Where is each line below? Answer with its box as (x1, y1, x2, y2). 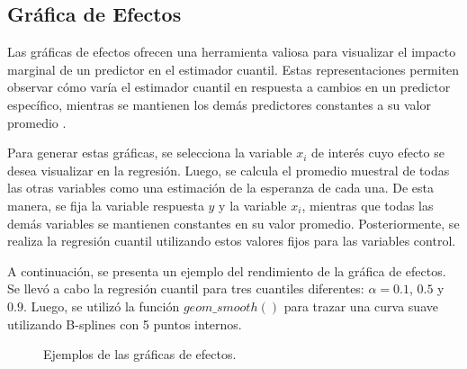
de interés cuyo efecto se (311, 143, 445, 162)
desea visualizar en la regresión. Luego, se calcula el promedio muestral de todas (7, 160, 450, 179)
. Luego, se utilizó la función (22, 296, 180, 315)
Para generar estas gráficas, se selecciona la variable (7, 143, 292, 162)
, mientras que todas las (301, 195, 434, 214)
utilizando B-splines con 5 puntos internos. (7, 314, 242, 333)
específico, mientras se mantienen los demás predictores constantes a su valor (7, 94, 431, 113)
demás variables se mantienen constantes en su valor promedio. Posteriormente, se (7, 213, 460, 232)
